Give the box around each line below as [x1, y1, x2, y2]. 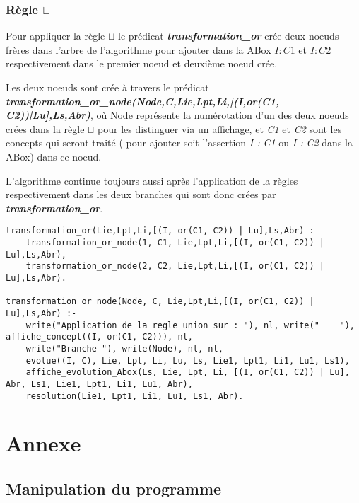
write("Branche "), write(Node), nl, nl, [25, 343, 223, 354]
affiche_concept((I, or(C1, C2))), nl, [6, 332, 193, 342]
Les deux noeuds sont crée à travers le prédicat [6, 80, 209, 94]
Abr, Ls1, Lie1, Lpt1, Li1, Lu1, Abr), [6, 378, 193, 389]
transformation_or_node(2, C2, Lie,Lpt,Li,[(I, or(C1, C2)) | [25, 261, 325, 272]
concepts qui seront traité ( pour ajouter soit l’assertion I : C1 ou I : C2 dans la [6, 135, 353, 150]
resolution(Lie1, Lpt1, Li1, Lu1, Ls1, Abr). [25, 391, 244, 401]
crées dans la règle [6, 121, 85, 136]
